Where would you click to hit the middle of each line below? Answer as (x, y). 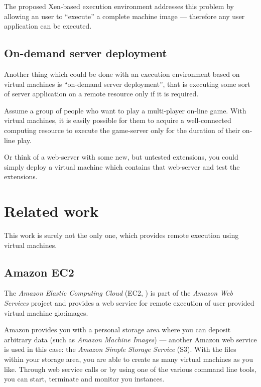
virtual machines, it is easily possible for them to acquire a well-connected (118, 120)
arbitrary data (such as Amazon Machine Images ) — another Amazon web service (130, 339)
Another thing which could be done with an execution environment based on (122, 74)
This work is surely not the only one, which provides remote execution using (121, 235)
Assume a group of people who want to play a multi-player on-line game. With (125, 110)
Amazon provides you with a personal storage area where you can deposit (117, 330)
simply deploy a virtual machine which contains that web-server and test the (122, 166)
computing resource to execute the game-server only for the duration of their (122, 130)
